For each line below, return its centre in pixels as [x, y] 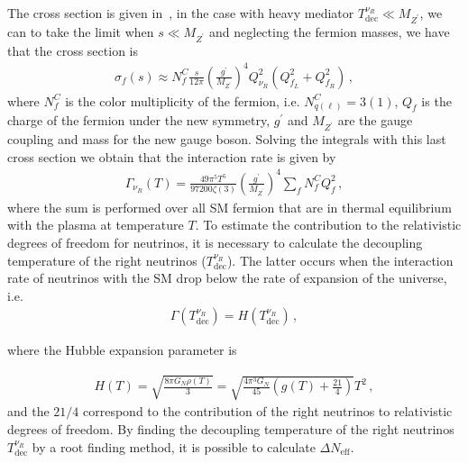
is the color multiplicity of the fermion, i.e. [183, 100]
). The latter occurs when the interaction [340, 260]
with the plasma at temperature [96, 225]
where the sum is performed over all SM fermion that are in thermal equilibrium [229, 207]
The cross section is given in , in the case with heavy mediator [181, 13]
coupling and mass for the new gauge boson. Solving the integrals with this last [227, 139]
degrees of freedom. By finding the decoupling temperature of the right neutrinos [231, 428]
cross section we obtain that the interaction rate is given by [172, 156]
